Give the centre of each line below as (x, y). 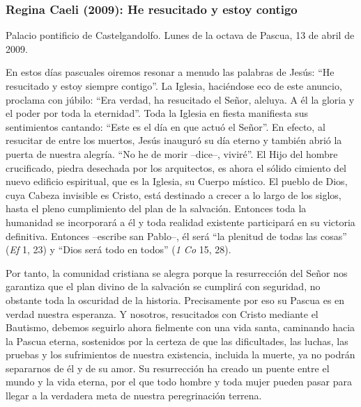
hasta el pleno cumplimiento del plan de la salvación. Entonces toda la (156, 208)
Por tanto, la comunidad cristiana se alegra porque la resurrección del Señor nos (177, 272)
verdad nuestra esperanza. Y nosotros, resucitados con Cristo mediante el (162, 313)
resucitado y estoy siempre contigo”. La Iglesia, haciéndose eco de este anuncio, (174, 86)
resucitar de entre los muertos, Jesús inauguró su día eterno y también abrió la (174, 140)
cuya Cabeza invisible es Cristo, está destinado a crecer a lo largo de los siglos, (174, 194)
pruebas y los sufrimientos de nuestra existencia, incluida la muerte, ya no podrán (180, 354)
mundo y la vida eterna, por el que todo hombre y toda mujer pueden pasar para (179, 382)
